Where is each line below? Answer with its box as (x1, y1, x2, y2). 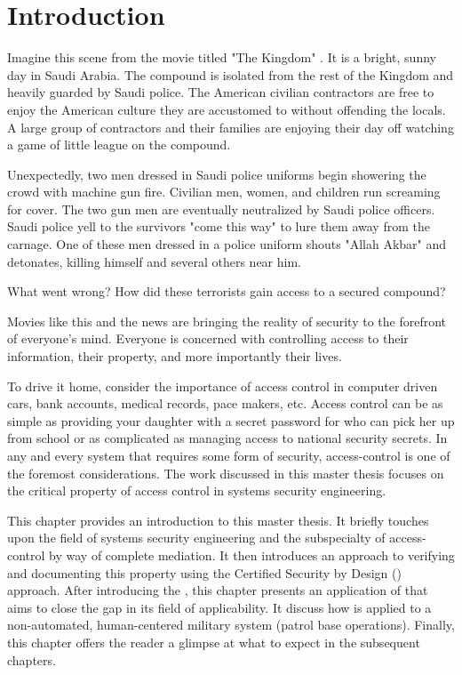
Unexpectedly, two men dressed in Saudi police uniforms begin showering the (7, 165, 426, 183)
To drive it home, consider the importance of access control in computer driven (7, 376, 438, 395)
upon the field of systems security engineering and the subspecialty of (7, 528, 386, 547)
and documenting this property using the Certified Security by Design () (7, 563, 402, 582)
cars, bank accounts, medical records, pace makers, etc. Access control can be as (7, 394, 443, 413)
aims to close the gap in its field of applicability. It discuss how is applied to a (7, 598, 432, 616)
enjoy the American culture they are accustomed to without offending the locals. (7, 100, 446, 118)
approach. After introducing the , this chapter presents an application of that (7, 581, 428, 599)
